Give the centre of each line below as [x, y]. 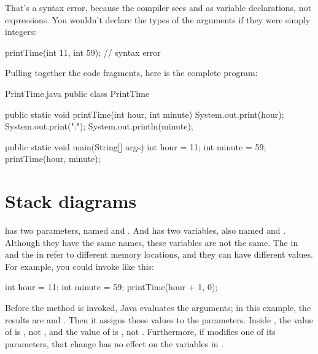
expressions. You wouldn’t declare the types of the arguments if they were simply [158, 19]
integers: [21, 32]
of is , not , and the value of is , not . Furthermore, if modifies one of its [140, 332]
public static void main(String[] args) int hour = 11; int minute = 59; [136, 146]
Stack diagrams [71, 201]
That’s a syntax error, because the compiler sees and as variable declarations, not [158, 7]
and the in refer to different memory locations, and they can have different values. [159, 254]
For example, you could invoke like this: [79, 266]
